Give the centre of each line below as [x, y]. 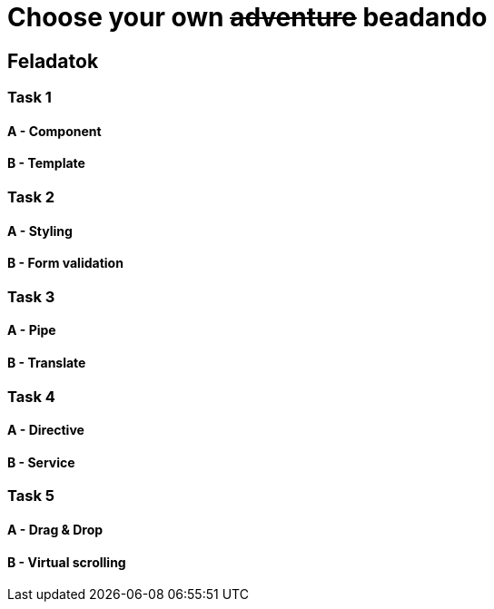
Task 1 [30, 98]
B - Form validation [65, 263]
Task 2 [31, 197]
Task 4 [31, 396]
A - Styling [40, 231]
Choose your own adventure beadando [247, 17]
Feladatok [53, 61]
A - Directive [46, 430]
